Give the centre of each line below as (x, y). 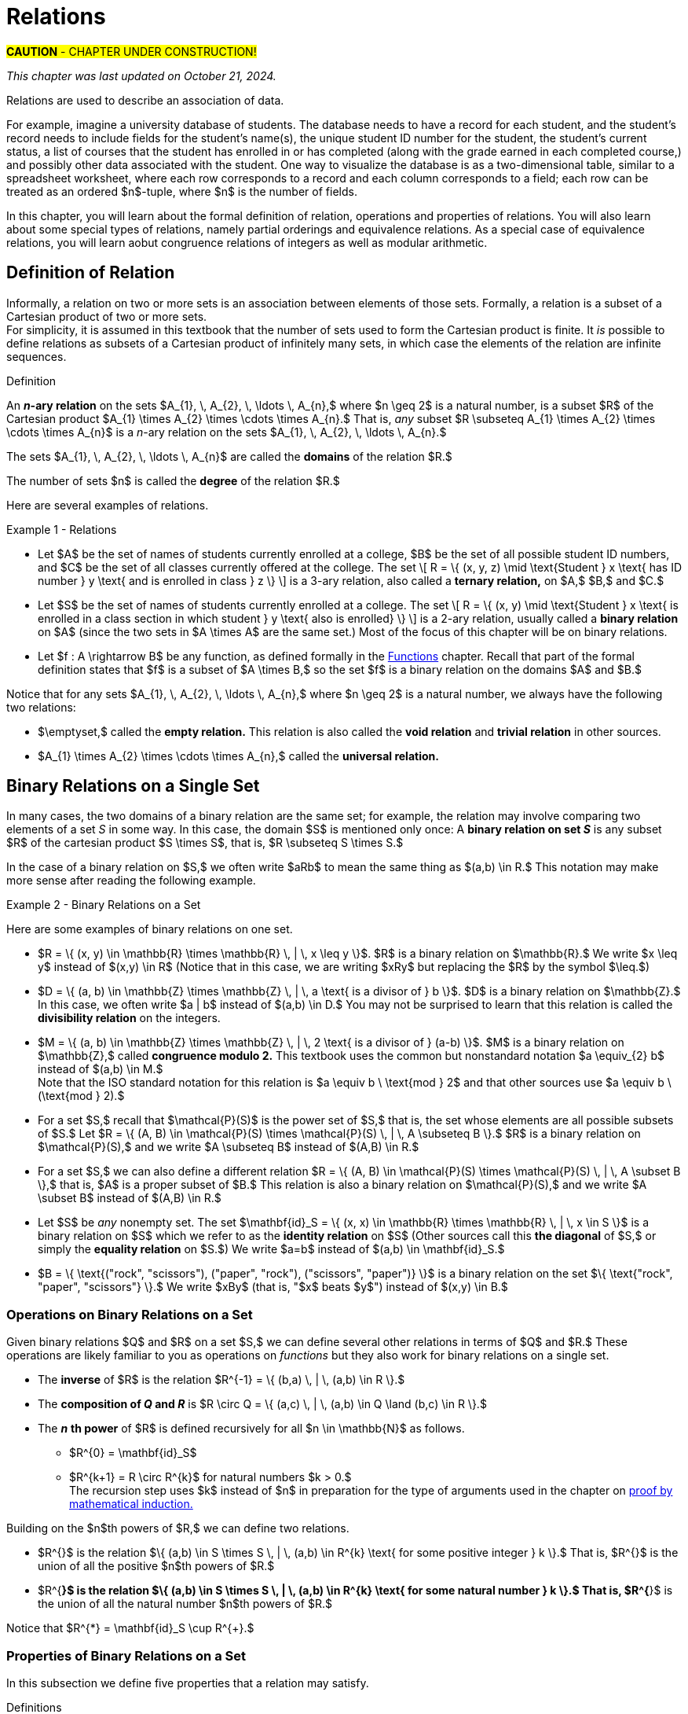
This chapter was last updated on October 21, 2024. (141, 75)
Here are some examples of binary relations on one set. (150, 929)
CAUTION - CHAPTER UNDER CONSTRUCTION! (132, 51)
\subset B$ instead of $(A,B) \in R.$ (130, 1198)
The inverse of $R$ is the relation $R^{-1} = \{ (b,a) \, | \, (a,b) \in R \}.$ (221, 1380)
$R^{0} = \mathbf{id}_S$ (133, 1453)
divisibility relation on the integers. (129, 1018)
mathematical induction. (131, 1504)
